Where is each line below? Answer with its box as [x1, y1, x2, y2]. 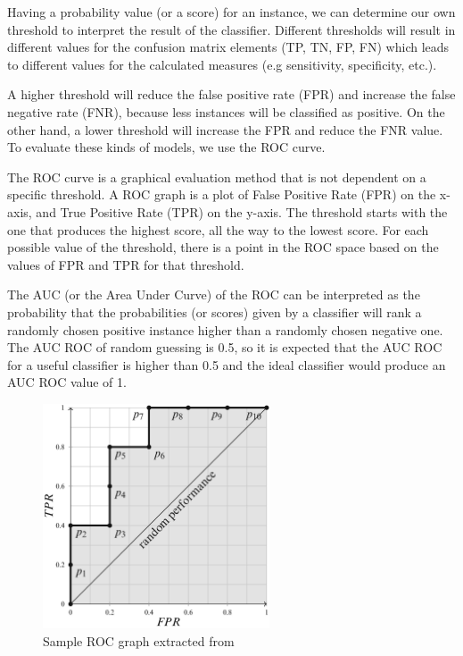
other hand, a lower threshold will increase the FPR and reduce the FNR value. [7, 120, 443, 139]
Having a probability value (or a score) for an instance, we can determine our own [7, 3, 456, 21]
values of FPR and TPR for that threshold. [7, 255, 244, 273]
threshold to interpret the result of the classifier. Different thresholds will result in [7, 20, 456, 38]
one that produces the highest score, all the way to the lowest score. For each [7, 220, 429, 239]
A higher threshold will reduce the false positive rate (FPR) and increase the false [7, 85, 456, 104]
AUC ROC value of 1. [7, 373, 127, 391]
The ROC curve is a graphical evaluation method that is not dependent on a [7, 167, 426, 186]
